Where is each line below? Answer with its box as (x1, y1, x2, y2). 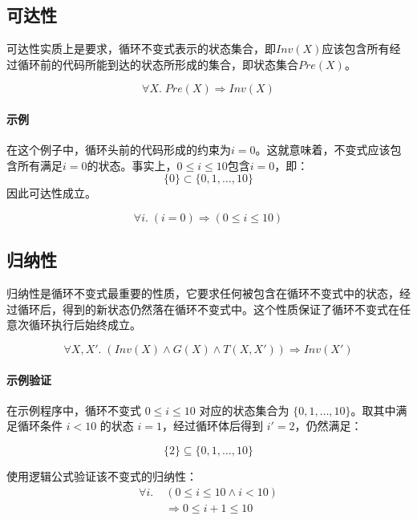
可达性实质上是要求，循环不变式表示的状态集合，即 (6, 40, 276, 57)
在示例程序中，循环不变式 (6, 401, 141, 418)
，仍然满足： (294, 417, 362, 434)
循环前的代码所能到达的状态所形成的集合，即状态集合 (17, 55, 298, 72)
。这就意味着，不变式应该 (255, 141, 391, 158)
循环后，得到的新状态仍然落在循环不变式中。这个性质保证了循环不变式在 (17, 300, 399, 317)
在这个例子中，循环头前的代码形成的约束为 (6, 141, 231, 158)
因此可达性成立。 (6, 185, 96, 201)
